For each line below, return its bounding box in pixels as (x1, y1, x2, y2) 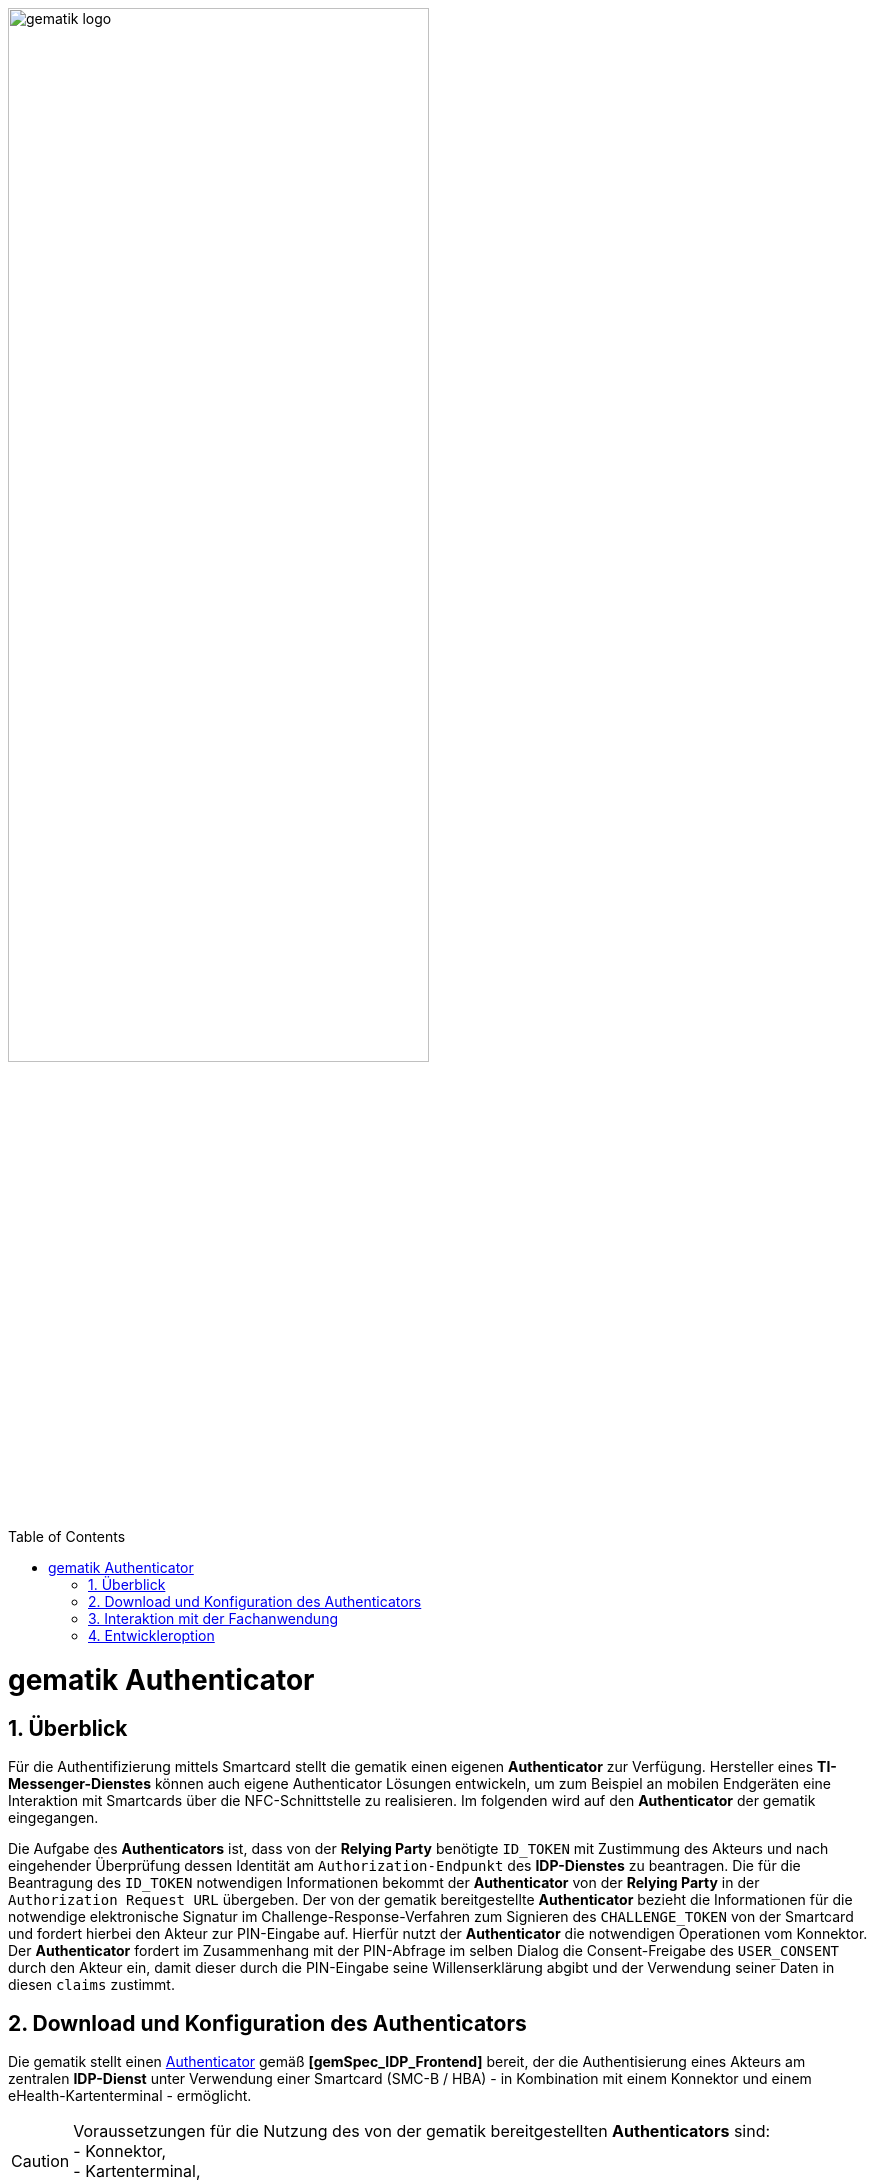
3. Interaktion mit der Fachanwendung (88, 1610, 338, 1628)
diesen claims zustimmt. (8, 1976, 175, 1994)
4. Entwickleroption (88, 1627, 215, 1645)
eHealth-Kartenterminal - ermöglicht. (8, 2087, 252, 2105)
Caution (11, 2151, 70, 2172)
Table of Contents (8, 1528, 126, 1546)
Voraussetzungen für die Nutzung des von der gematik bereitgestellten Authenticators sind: (73, 2121, 771, 2142)
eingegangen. (8, 1809, 99, 1827)
